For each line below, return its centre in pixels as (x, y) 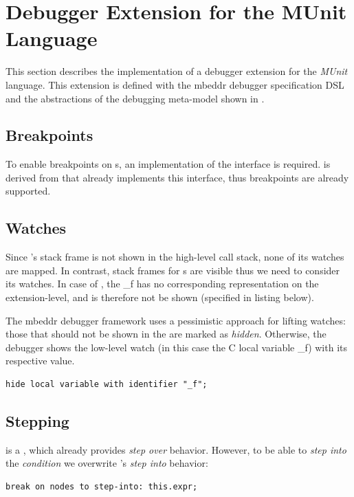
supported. (28, 191)
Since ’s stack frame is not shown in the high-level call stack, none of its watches (175, 257)
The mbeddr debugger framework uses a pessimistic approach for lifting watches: (176, 320)
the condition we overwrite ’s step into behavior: (107, 463)
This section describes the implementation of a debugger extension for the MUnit (177, 71)
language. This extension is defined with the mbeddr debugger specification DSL (175, 84)
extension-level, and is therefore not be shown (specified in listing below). (160, 297)
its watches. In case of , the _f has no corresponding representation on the (162, 284)
